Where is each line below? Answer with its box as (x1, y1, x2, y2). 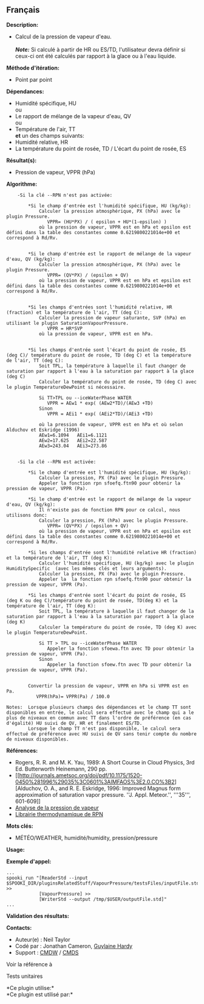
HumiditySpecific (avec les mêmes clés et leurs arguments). (6, 565, 167, 572)
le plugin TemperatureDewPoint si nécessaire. (6, 384, 126, 390)
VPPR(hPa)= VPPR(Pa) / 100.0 (36, 693, 110, 700)
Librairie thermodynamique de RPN (15, 810, 103, 817)
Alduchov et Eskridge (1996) (6, 427, 80, 433)
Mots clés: (6, 822, 33, 830)
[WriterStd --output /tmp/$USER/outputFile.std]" (38, 896, 167, 902)
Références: (6, 747, 38, 754)
